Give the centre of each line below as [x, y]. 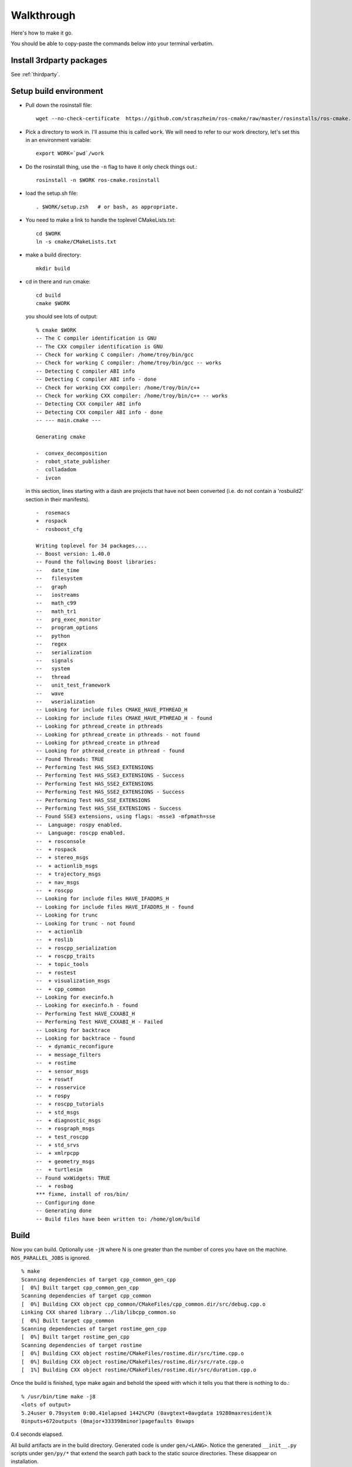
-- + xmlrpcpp [58, 1153]
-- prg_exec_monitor [69, 620]
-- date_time [58, 570]
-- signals [55, 661]
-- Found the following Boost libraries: [96, 562]
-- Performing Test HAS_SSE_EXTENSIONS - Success [109, 809]
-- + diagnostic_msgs [69, 1120]
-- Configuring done [65, 1202]
